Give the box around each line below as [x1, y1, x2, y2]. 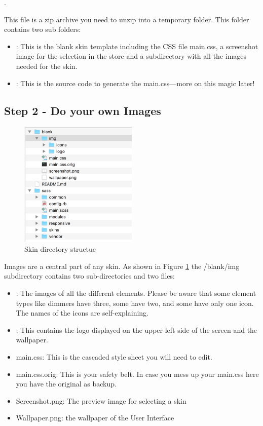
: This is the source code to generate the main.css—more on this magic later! [16, 78, 255, 88]
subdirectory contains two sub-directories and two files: [4, 270, 175, 281]
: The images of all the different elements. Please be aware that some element [16, 288, 256, 298]
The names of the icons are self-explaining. [16, 307, 148, 318]
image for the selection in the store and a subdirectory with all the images [16, 51, 247, 61]
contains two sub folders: [4, 24, 81, 34]
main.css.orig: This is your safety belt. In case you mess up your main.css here [16, 368, 259, 379]
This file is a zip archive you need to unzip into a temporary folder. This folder [4, 14, 249, 24]
